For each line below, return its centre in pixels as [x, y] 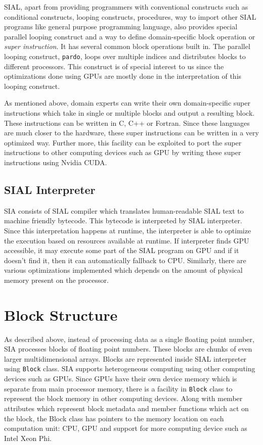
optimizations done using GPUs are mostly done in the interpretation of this [123, 76]
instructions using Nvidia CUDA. [56, 162]
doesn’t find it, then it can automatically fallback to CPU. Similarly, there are [125, 260]
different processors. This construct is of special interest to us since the [114, 66]
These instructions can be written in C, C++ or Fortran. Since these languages [127, 122]
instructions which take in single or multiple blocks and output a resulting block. [129, 113]
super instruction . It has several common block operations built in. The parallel [127, 46]
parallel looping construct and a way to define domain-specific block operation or [130, 36]
